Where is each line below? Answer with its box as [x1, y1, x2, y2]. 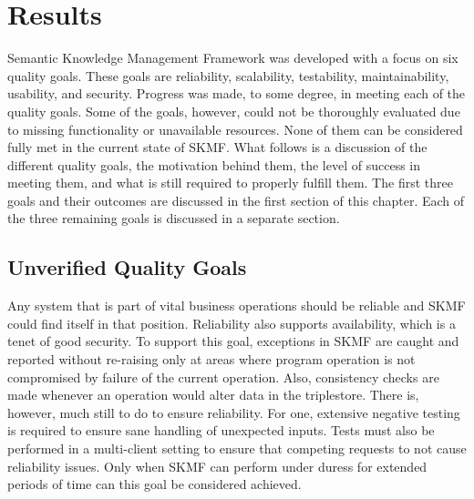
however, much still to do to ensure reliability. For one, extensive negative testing [7, 402, 460, 422]
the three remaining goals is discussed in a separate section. [7, 209, 340, 228]
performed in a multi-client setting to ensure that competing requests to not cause [7, 439, 467, 458]
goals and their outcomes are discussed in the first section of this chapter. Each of [7, 190, 465, 209]
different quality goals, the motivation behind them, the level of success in [7, 155, 420, 174]
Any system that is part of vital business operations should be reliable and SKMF [7, 296, 466, 315]
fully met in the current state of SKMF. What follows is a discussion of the [7, 137, 428, 157]
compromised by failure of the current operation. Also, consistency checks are [7, 367, 439, 386]
